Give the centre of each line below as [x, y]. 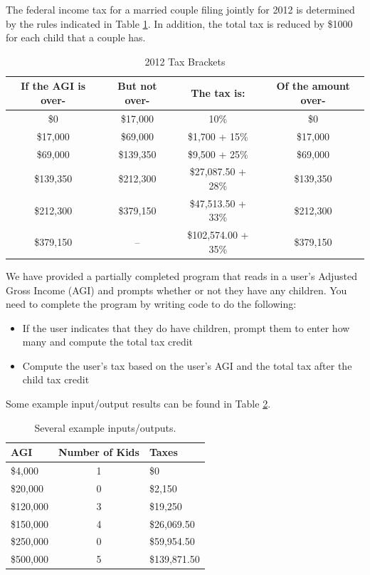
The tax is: [218, 93]
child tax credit [56, 379]
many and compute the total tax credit [107, 342]
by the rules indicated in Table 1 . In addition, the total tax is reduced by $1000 [179, 23]
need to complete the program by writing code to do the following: [151, 304]
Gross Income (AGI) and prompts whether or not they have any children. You [176, 290]
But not [137, 86]
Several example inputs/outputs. [105, 427]
